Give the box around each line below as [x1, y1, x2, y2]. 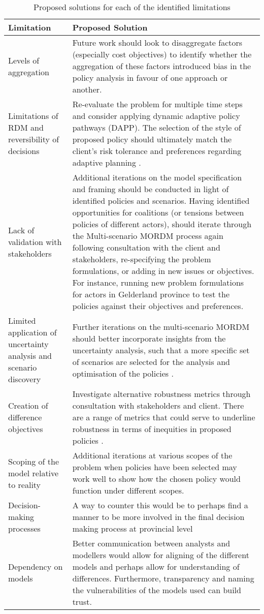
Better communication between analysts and [72, 537, 230, 549]
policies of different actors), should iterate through [72, 218, 252, 230]
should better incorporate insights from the [72, 332, 226, 344]
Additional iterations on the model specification [72, 171, 242, 183]
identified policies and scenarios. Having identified [72, 195, 250, 206]
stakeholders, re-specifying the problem [72, 253, 211, 265]
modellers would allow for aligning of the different [72, 549, 249, 561]
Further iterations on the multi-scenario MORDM [72, 320, 250, 332]
